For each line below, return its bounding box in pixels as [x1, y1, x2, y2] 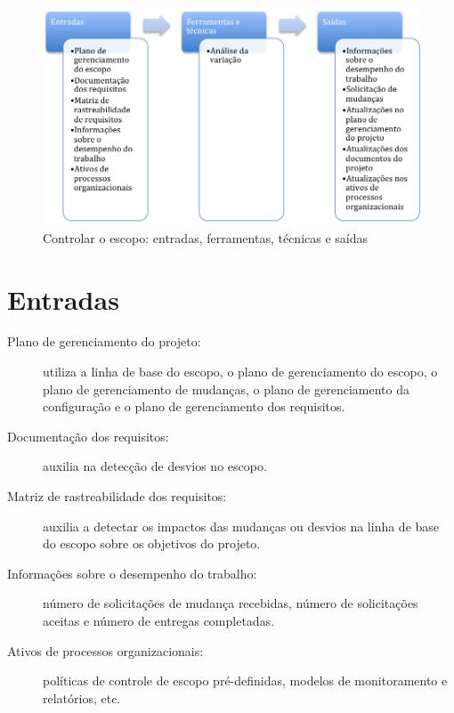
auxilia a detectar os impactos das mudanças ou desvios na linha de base [43, 516, 440, 535]
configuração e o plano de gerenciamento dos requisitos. [43, 397, 345, 416]
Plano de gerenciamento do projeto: [7, 332, 201, 351]
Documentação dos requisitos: [7, 426, 169, 445]
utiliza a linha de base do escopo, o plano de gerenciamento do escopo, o [43, 362, 438, 381]
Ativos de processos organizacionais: [7, 641, 204, 660]
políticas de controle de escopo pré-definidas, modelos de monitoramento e [43, 671, 448, 690]
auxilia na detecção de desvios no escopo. [43, 457, 267, 475]
